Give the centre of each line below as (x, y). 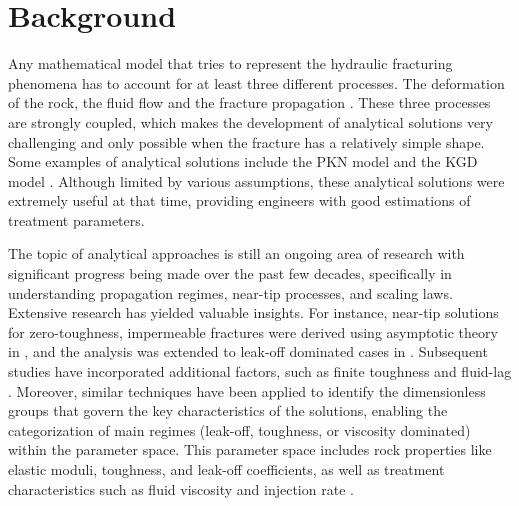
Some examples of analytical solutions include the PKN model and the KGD (243, 161)
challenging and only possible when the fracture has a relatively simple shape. (246, 141)
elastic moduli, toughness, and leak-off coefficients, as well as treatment (226, 469)
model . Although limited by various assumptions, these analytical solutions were (256, 180)
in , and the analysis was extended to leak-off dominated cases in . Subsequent (248, 351)
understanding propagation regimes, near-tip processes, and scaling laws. (230, 292)
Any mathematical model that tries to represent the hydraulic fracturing (230, 63)
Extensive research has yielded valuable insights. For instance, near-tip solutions (253, 312)
